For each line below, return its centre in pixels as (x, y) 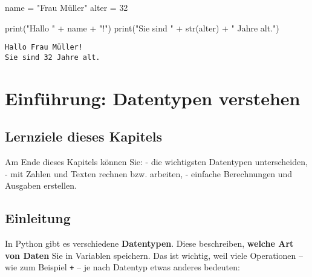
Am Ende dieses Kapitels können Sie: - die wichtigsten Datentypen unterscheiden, (156, 162)
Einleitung (38, 218)
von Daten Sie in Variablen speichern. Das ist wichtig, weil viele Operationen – (154, 255)
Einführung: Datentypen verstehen (153, 98)
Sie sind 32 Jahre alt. (53, 57)
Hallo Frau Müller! (44, 47)
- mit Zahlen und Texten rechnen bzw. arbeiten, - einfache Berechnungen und (149, 173)
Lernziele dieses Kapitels (84, 136)
